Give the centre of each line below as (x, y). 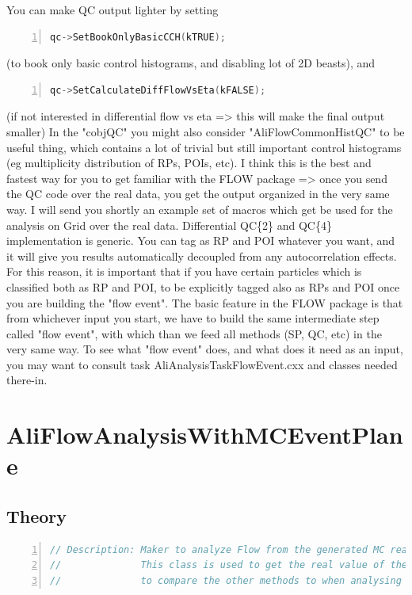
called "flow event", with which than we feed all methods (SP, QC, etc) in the (194, 333)
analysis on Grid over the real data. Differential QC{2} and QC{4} (169, 225)
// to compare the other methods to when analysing (226, 581)
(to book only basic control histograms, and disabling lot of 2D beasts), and (191, 63)
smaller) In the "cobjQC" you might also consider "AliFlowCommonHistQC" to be (206, 131)
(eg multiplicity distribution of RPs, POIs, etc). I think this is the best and (189, 163)
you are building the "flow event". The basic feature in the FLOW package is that (205, 302)
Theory (37, 516)
